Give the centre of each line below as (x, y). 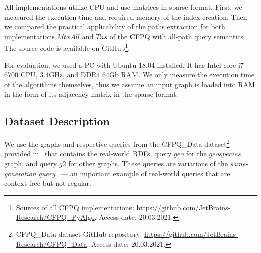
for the (196, 154)
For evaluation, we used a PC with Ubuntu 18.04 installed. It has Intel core (120, 64)
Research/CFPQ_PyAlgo (55, 217)
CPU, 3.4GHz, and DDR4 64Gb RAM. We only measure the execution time (138, 74)
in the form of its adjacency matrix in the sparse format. (91, 94)
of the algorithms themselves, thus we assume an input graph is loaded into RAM (130, 84)
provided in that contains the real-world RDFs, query (88, 154)
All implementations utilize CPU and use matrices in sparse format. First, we (123, 7)
